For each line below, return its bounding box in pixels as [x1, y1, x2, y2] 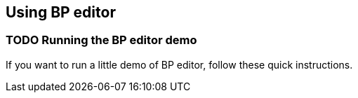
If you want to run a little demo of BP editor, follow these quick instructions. [6, 58, 353, 71]
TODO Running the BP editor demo [6, 33, 197, 48]
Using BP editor [6, 3, 116, 21]
